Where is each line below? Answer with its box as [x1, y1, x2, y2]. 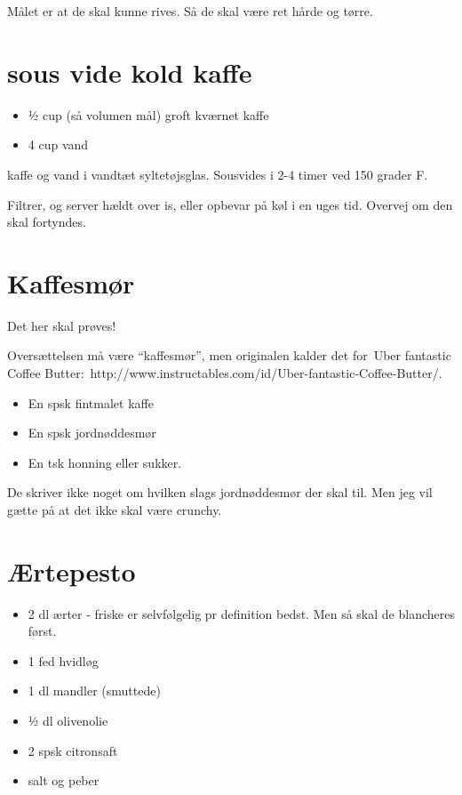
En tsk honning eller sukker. [28, 453, 182, 471]
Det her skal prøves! [7, 316, 116, 334]
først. [28, 622, 57, 640]
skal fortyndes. [7, 213, 86, 231]
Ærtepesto [7, 552, 136, 589]
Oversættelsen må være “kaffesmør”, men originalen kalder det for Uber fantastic [7, 346, 451, 365]
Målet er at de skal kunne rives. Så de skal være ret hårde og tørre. [7, 2, 373, 20]
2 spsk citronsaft [28, 741, 118, 759]
